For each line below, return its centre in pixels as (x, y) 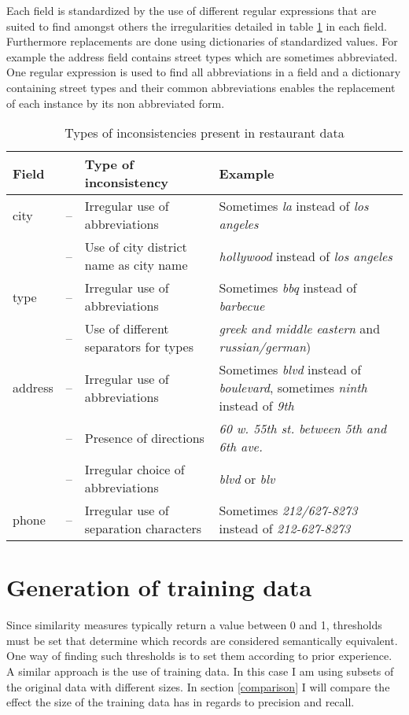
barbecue (242, 306)
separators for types (139, 347)
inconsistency (127, 182)
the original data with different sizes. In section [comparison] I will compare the (198, 686)
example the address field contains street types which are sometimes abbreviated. (202, 56)
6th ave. (241, 447)
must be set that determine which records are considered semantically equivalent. (202, 640)
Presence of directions (144, 437)
